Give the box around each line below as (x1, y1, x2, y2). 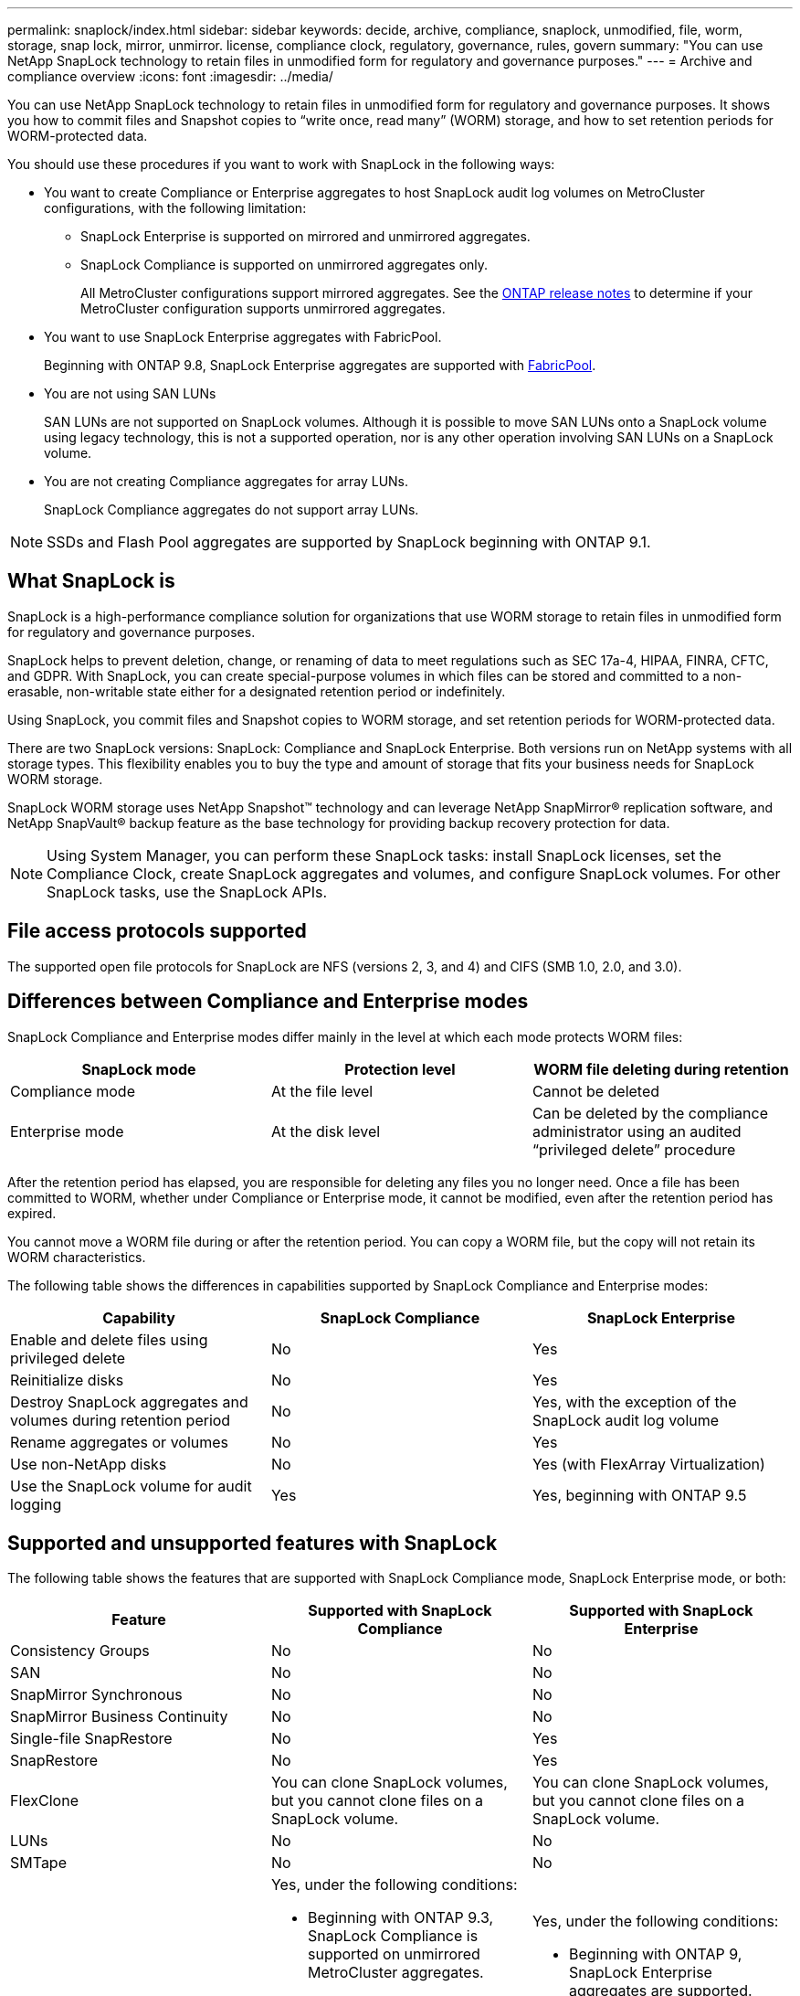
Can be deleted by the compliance (532, 1103, 768, 1122)
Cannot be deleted (532, 1081, 660, 1100)
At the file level (270, 1081, 374, 1100)
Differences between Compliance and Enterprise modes (7, 990, 529, 1014)
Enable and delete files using (10, 1330, 208, 1349)
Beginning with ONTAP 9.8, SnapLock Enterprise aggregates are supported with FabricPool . (44, 357, 596, 373)
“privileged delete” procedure (532, 1140, 736, 1159)
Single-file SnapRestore (10, 1729, 173, 1748)
